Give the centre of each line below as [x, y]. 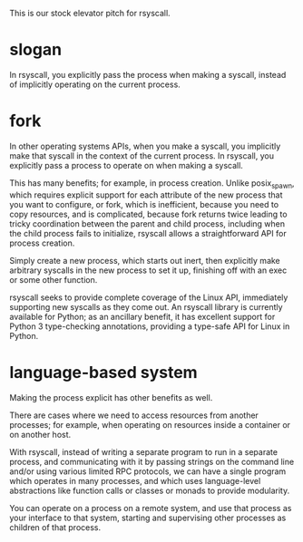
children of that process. [55, 527]
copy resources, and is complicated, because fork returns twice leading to [148, 214]
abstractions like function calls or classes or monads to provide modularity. [150, 490]
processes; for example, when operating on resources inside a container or [150, 424]
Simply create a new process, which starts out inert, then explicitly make [145, 260]
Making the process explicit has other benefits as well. [111, 397]
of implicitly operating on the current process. [95, 84]
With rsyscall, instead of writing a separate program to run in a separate [144, 451]
